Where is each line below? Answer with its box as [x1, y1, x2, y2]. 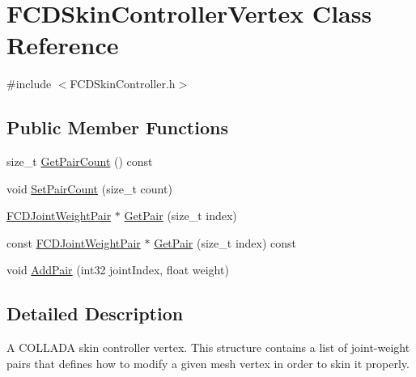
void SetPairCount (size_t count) [6, 180, 172, 197]
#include [6, 75, 52, 92]
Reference [6, 28, 119, 61]
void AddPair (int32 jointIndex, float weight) [6, 261, 229, 278]
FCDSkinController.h [70, 75, 176, 92]
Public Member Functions [6, 115, 228, 140]
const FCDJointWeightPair [6, 234, 141, 251]
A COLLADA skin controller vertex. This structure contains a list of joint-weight [6, 339, 410, 356]
